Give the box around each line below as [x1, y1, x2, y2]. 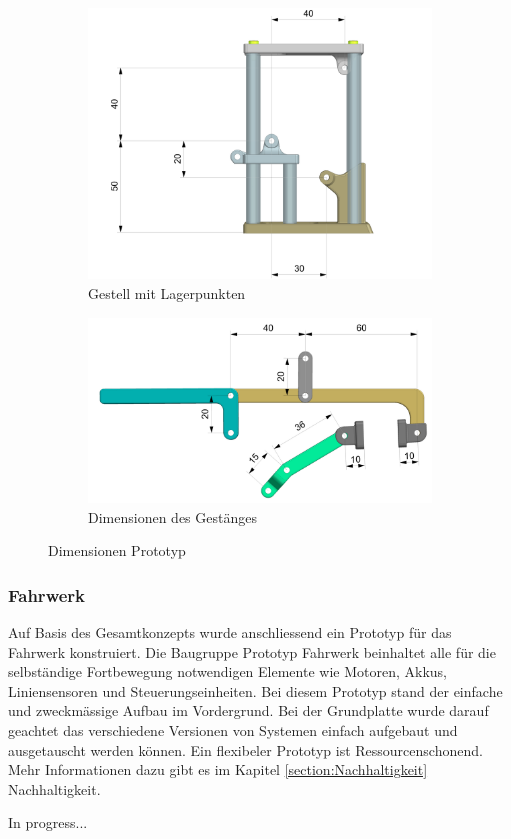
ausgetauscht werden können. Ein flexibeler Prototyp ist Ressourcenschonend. [8, 739, 483, 760]
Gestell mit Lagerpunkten [88, 283, 246, 304]
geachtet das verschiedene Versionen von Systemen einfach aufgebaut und [8, 720, 458, 741]
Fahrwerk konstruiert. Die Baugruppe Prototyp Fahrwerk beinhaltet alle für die [8, 641, 496, 662]
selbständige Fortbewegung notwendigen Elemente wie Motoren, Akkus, [8, 661, 447, 682]
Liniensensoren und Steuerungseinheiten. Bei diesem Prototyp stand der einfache [8, 680, 503, 701]
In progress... [8, 812, 88, 833]
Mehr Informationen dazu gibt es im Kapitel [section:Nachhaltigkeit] [8, 759, 428, 780]
